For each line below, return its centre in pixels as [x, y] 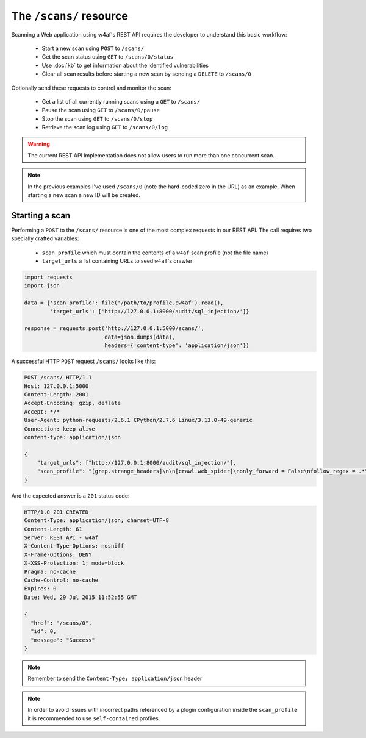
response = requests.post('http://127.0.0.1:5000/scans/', [114, 328]
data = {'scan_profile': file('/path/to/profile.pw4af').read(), [124, 303]
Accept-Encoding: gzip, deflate [73, 403]
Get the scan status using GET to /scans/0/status [108, 57]
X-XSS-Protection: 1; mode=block [74, 563]
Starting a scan [41, 216]
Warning [39, 144]
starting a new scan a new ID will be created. [84, 195]
